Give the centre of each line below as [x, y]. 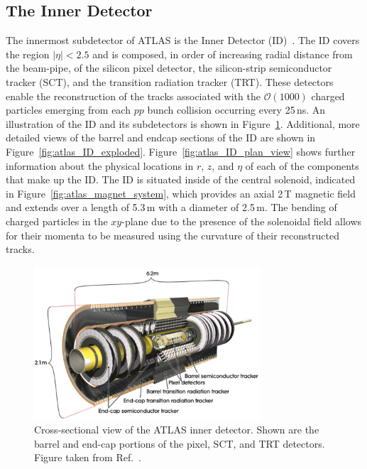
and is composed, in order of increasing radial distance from [223, 54]
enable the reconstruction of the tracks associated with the [133, 96]
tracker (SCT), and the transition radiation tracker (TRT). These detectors [170, 81]
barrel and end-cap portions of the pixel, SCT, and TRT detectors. [180, 443]
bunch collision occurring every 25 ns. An [236, 110]
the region [28, 54]
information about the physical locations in [100, 165]
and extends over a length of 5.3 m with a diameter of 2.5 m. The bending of [171, 207]
